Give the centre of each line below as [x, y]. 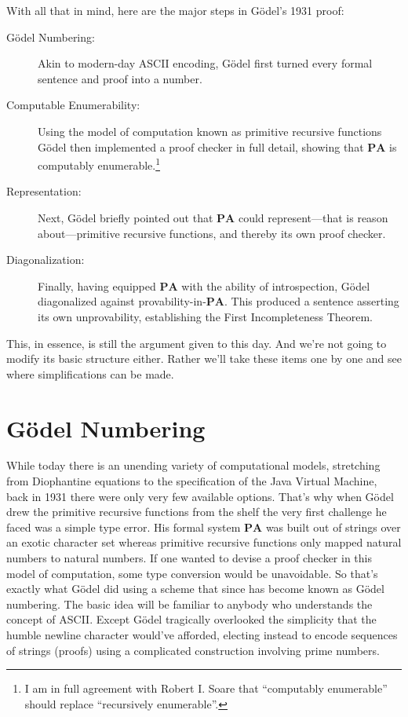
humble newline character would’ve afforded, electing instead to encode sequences [202, 635]
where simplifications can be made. [90, 373]
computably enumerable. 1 [99, 164]
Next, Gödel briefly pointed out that [126, 218]
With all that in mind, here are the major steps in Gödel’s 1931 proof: [175, 10]
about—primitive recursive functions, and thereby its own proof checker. [212, 233]
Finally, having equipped [97, 285]
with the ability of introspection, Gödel [276, 285]
